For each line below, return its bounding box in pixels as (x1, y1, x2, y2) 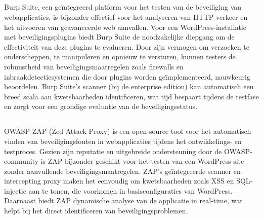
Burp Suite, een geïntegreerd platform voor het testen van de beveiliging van (4, 2, 242, 12)
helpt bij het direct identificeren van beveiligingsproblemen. (4, 205, 188, 216)
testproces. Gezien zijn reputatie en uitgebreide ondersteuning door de (4, 145, 222, 156)
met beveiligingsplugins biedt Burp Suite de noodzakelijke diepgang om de (4, 31, 235, 42)
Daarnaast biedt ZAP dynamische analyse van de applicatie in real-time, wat (4, 195, 243, 206)
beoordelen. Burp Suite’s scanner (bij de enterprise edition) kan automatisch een (4, 81, 254, 92)
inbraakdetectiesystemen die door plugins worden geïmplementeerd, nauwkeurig (4, 71, 250, 82)
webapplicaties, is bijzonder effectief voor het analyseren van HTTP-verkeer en (4, 11, 248, 22)
